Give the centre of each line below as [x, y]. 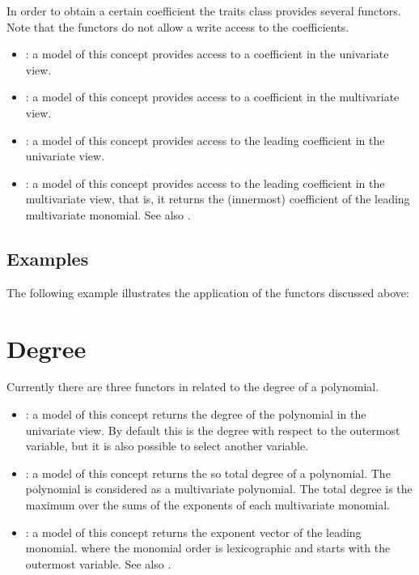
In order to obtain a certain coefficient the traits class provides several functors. [204, 11]
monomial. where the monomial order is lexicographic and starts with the [208, 548]
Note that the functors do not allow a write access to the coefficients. [178, 26]
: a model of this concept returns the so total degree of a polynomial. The [208, 473]
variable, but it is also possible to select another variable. [167, 446]
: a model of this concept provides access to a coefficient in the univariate [207, 54]
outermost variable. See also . [98, 563]
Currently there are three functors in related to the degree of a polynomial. [193, 387]
